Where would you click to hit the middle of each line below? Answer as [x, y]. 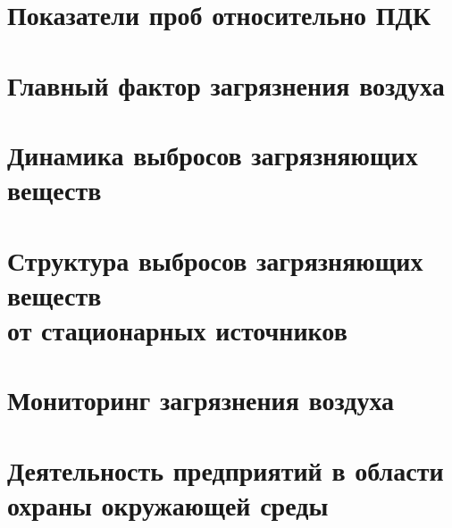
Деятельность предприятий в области [226, 469]
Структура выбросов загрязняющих [215, 260]
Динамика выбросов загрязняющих [213, 154]
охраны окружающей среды [168, 504]
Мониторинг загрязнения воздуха [201, 400]
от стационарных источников [177, 329]
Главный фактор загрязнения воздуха [226, 84]
